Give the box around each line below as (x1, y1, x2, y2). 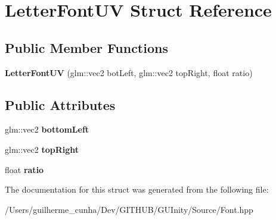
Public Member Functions (5, 38, 168, 56)
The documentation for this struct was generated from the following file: (5, 183, 269, 196)
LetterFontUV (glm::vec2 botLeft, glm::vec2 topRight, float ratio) (5, 66, 253, 78)
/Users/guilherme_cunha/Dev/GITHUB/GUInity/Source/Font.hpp (5, 203, 253, 215)
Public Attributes (5, 95, 116, 114)
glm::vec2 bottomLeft (5, 123, 89, 136)
